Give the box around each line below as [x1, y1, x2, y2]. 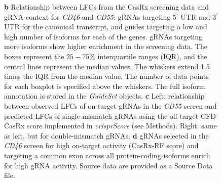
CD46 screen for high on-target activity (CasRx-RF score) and [4, 140, 199, 151]
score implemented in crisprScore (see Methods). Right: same [26, 120, 217, 131]
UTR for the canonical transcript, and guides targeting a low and [4, 21, 207, 32]
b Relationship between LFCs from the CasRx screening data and [4, 2, 209, 12]
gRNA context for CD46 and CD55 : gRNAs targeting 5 [4, 11, 176, 22]
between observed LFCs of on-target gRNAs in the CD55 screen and [4, 100, 217, 111]
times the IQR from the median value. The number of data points [4, 71, 209, 81]
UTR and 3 [180, 11, 216, 22]
